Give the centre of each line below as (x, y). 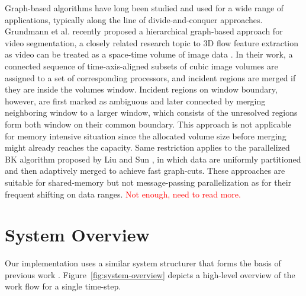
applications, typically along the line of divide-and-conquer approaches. (134, 19)
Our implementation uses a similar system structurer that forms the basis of (143, 263)
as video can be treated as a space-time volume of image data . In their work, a (149, 54)
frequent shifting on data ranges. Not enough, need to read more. (123, 194)
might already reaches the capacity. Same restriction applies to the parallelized (147, 147)
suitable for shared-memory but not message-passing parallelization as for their (148, 182)
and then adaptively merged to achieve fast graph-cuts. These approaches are (145, 171)
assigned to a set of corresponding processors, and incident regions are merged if (150, 77)
